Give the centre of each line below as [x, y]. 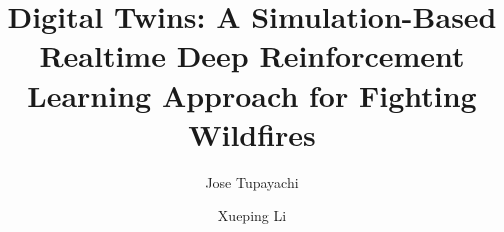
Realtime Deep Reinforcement [252, 55]
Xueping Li [252, 215]
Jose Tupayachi [252, 181]
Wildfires [252, 133]
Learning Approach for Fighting [252, 94]
